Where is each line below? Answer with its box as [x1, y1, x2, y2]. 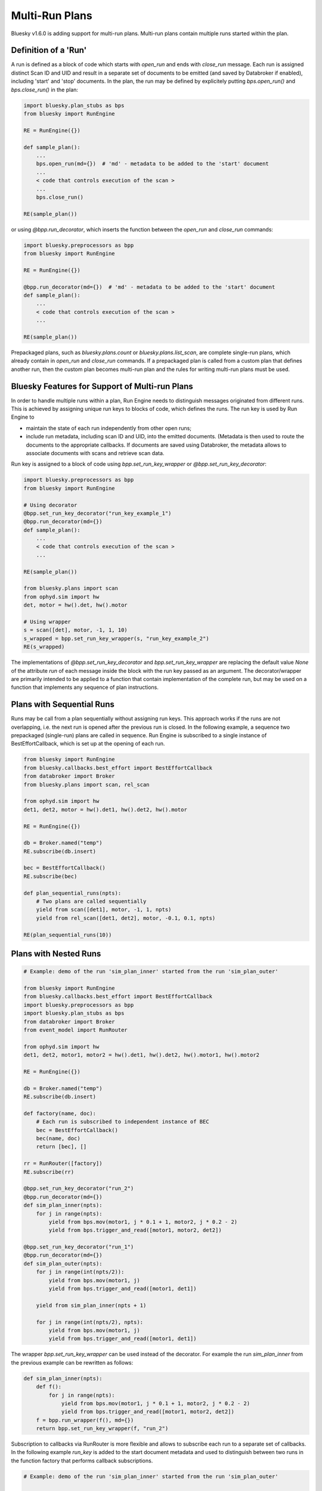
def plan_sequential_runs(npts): [23, 889, 122, 896]
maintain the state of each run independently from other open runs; [26, 424, 192, 432]
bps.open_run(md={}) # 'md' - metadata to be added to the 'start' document [36, 160, 270, 167]
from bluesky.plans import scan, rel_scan [23, 781, 150, 788]
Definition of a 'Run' [11, 45, 87, 55]
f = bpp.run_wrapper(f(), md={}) [36, 1416, 134, 1424]
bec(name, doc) [36, 1135, 80, 1142]
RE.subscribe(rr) [23, 1168, 75, 1175]
